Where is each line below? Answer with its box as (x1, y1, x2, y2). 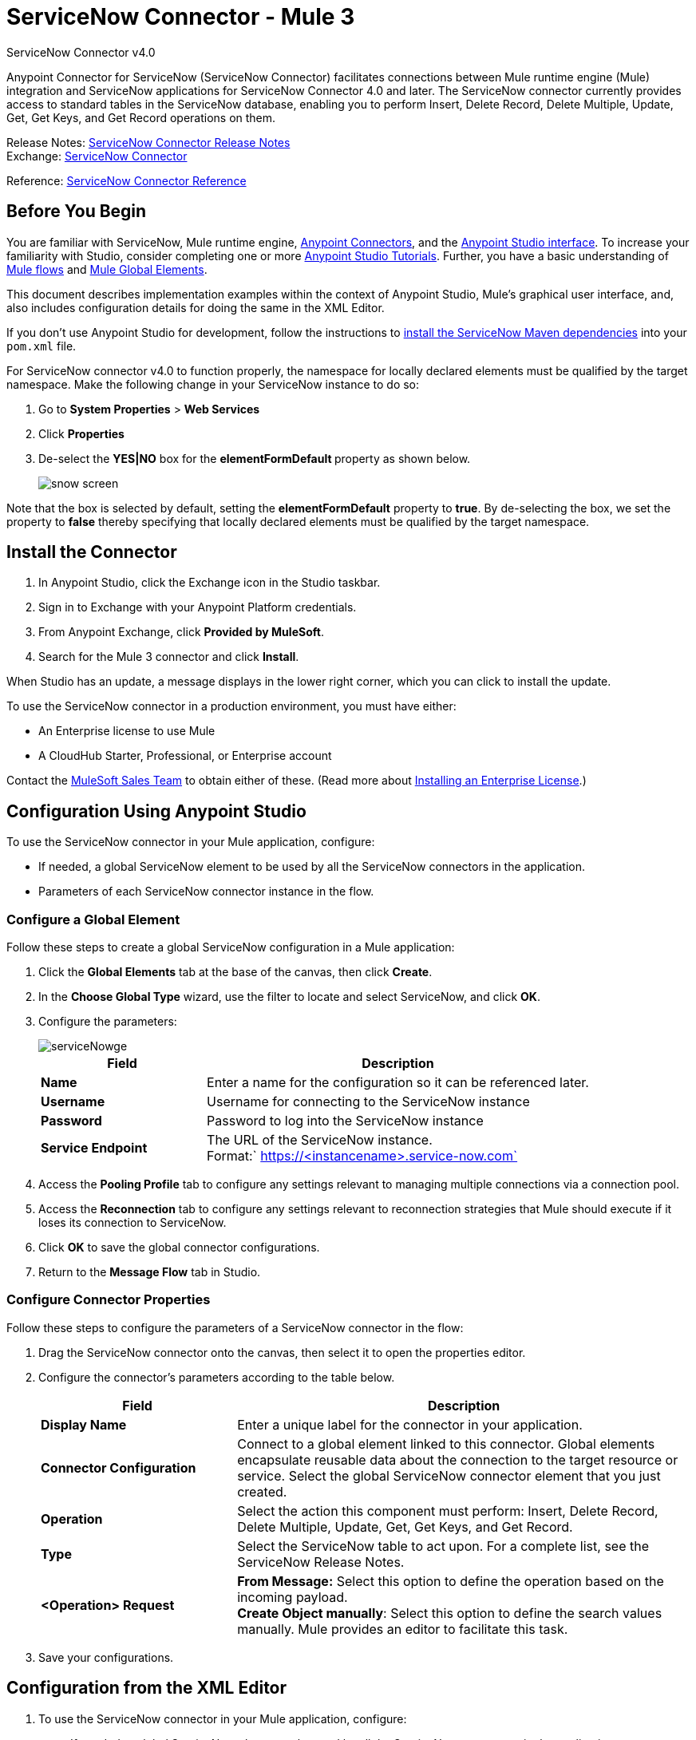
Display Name (41, 1416, 127, 1433)
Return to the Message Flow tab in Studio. (38, 1265, 261, 1279)
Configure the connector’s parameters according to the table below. (38, 1370, 395, 1384)
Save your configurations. (38, 1650, 174, 1664)
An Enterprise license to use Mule (38, 724, 216, 738)
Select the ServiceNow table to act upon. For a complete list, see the (237, 1537, 650, 1554)
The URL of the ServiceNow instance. (207, 1132, 433, 1149)
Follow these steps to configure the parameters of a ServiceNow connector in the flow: (6, 1320, 464, 1335)
